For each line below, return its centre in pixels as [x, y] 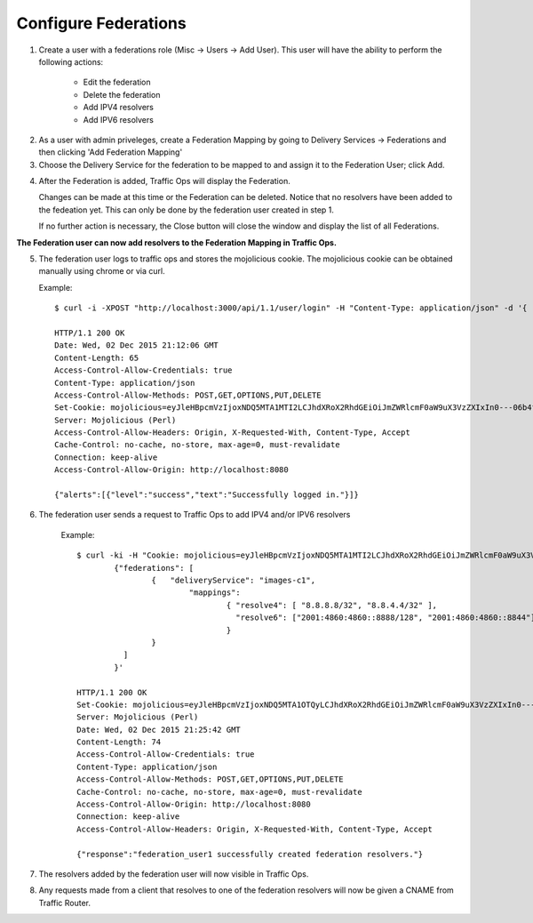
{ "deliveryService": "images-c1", [233, 580]
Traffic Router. [65, 903]
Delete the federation [122, 94]
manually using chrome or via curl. [102, 271]
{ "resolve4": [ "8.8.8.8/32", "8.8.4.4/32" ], [332, 605]
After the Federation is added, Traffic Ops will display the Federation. [164, 181]
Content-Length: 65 [97, 357]
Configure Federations [101, 23]
